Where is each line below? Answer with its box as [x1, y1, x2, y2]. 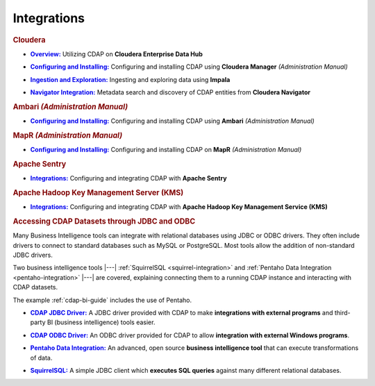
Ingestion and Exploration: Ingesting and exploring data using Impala [30, 75, 231, 83]
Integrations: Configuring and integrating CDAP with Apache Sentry [30, 174, 227, 183]
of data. [30, 353, 53, 362]
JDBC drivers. [12, 251, 53, 259]
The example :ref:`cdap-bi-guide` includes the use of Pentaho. [12, 296, 192, 304]
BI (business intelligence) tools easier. [47, 318, 156, 326]
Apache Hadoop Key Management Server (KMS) [12, 187, 184, 197]
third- [334, 308, 351, 317]
